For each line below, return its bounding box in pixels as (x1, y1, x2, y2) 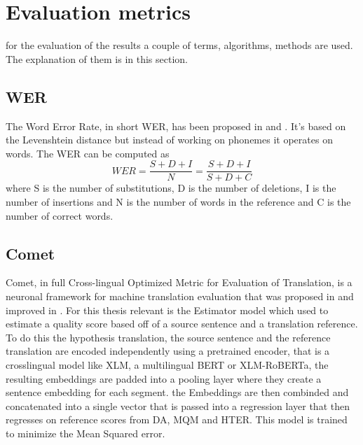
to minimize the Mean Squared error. (6, 425, 165, 440)
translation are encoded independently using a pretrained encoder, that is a (6, 344, 330, 358)
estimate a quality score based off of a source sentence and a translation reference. (6, 316, 358, 331)
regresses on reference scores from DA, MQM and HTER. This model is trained (6, 412, 348, 427)
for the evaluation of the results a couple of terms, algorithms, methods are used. (6, 38, 353, 52)
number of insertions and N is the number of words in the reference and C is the (6, 194, 351, 209)
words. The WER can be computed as (6, 146, 170, 160)
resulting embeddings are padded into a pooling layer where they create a (6, 371, 322, 386)
